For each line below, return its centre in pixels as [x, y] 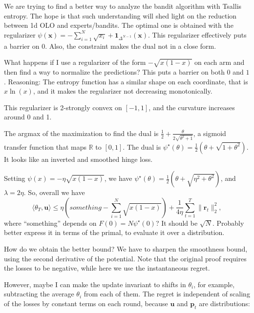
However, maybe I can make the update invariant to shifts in [95, 284]
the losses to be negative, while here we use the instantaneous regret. [107, 268]
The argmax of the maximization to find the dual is [81, 133]
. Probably [228, 223]
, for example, [214, 284]
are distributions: [224, 303]
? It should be [177, 223]
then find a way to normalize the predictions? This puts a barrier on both [114, 71]
